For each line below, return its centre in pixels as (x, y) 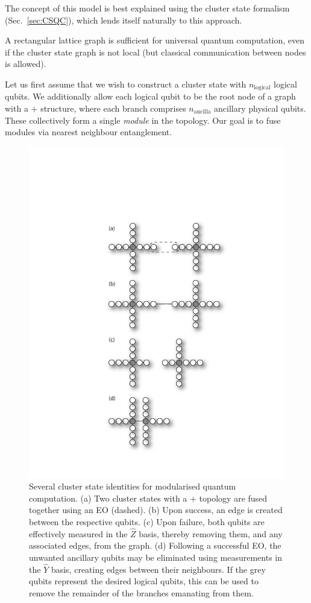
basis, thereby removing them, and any (211, 533)
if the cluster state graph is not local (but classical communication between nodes (155, 52)
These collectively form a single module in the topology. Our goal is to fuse (143, 120)
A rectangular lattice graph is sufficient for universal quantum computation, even (155, 40)
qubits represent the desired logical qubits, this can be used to (144, 581)
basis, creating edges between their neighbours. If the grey (158, 569)
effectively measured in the (78, 533)
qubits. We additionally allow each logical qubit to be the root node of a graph (150, 96)
